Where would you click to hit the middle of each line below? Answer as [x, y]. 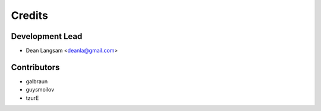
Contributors [35, 67]
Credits [30, 15]
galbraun [37, 81]
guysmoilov [40, 90]
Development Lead [47, 36]
